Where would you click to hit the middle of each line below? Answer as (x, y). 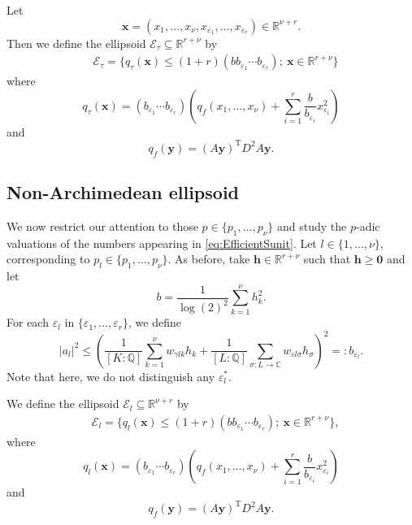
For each (28, 322)
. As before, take (209, 259)
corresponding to (48, 259)
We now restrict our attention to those (102, 226)
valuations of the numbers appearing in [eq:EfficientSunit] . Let (162, 243)
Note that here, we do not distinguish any (111, 376)
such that (327, 259)
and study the (312, 226)
